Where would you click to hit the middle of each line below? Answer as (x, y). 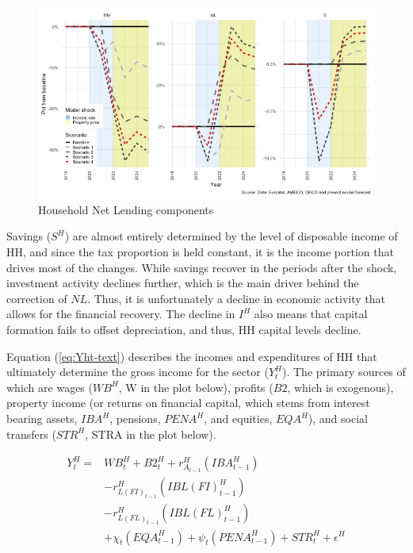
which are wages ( (50, 387)
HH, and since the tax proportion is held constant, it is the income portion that (200, 252)
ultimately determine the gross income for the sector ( (138, 372)
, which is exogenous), (340, 387)
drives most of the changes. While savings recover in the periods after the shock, (202, 267)
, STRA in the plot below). (151, 434)
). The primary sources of (344, 372)
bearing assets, (42, 418)
